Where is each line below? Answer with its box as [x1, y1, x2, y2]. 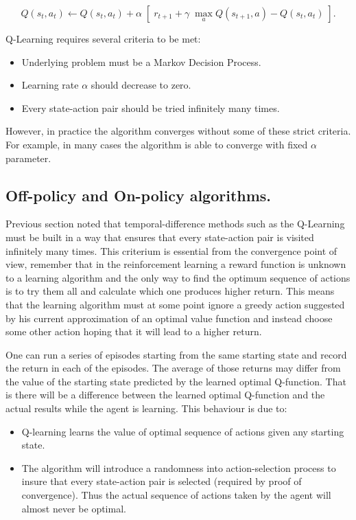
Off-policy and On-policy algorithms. [5, 184, 272, 205]
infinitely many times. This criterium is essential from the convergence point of [5, 243, 337, 258]
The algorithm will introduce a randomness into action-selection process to [21, 460, 336, 475]
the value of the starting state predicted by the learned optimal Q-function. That [5, 374, 346, 388]
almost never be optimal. [21, 501, 126, 515]
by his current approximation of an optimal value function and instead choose [5, 310, 333, 325]
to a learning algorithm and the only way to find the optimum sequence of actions [5, 270, 351, 284]
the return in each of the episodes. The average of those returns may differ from [5, 361, 341, 375]
